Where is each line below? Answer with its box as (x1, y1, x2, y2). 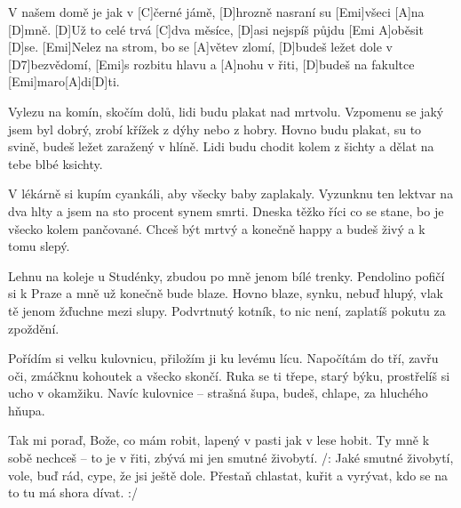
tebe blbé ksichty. (8, 154, 103, 173)
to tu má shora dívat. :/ (8, 483, 138, 502)
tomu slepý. (8, 237, 70, 255)
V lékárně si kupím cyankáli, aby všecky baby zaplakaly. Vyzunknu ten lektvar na (8, 184, 454, 203)
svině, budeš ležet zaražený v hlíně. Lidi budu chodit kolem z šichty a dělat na (8, 137, 434, 156)
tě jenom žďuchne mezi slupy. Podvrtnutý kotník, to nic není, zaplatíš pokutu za (8, 301, 446, 319)
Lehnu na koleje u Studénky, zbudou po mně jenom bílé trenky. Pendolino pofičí (8, 266, 445, 285)
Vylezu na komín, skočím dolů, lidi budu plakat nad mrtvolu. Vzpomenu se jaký (8, 101, 444, 120)
